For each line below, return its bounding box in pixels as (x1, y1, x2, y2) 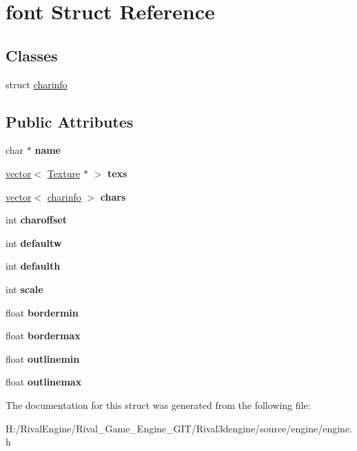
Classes (6, 44, 58, 66)
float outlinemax (6, 374, 82, 389)
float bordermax (6, 328, 81, 343)
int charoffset (6, 212, 67, 227)
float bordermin (6, 305, 79, 319)
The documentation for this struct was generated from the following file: (6, 397, 311, 412)
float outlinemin (6, 351, 80, 365)
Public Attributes (6, 110, 134, 132)
